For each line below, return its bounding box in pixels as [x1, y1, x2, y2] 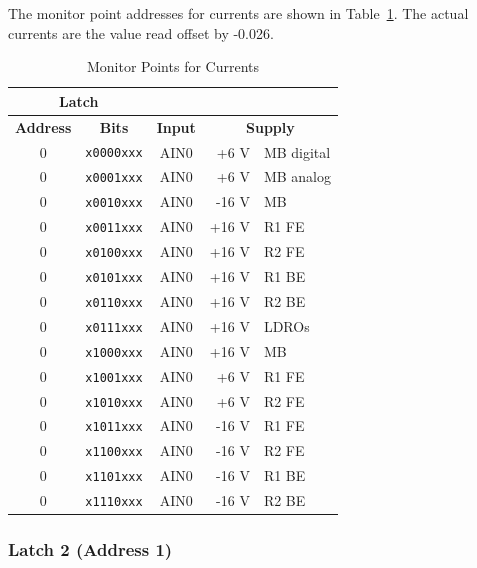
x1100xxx [85, 445, 143, 460]
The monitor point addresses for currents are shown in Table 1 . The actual [8, 3, 469, 23]
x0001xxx [85, 171, 143, 186]
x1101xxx [85, 470, 143, 485]
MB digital [263, 141, 331, 162]
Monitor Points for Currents [86, 56, 260, 77]
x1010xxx [85, 395, 143, 410]
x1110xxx [85, 495, 143, 510]
